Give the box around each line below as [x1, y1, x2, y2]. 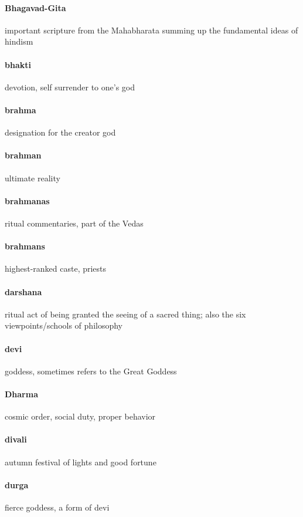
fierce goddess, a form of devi [5, 501, 110, 513]
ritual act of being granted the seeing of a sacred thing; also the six [5, 308, 246, 320]
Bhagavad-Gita [5, 1, 66, 13]
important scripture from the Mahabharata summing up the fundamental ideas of [5, 23, 298, 36]
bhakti [5, 58, 31, 70]
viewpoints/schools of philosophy [5, 319, 122, 332]
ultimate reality [5, 171, 60, 184]
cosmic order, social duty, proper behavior [5, 410, 156, 423]
